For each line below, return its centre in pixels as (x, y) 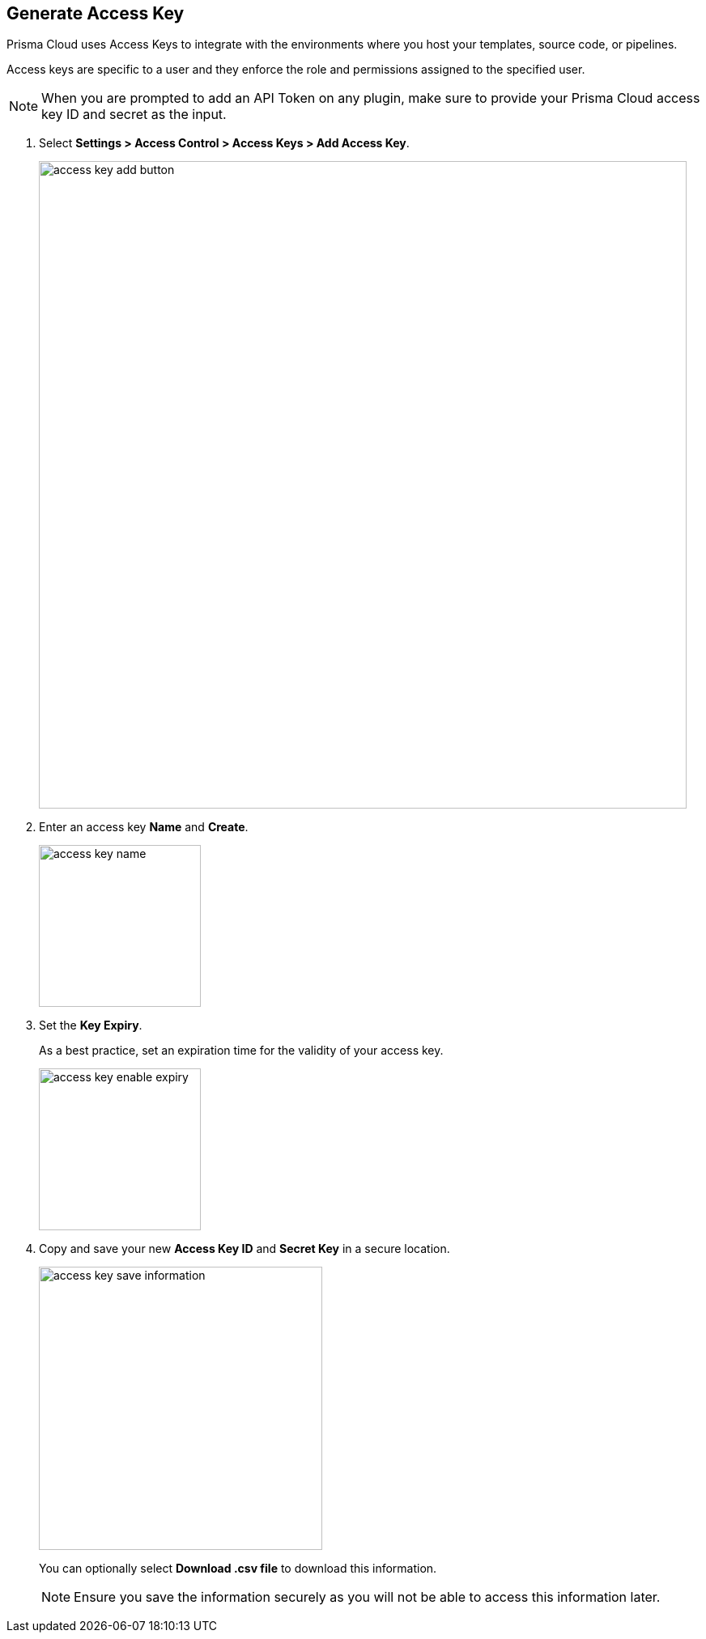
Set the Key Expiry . (91, 1025)
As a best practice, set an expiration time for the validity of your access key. (241, 1051)
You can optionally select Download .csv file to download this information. (238, 1569)
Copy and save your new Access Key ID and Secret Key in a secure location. (245, 1249)
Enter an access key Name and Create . (144, 827)
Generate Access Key (96, 13)
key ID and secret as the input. (134, 115)
